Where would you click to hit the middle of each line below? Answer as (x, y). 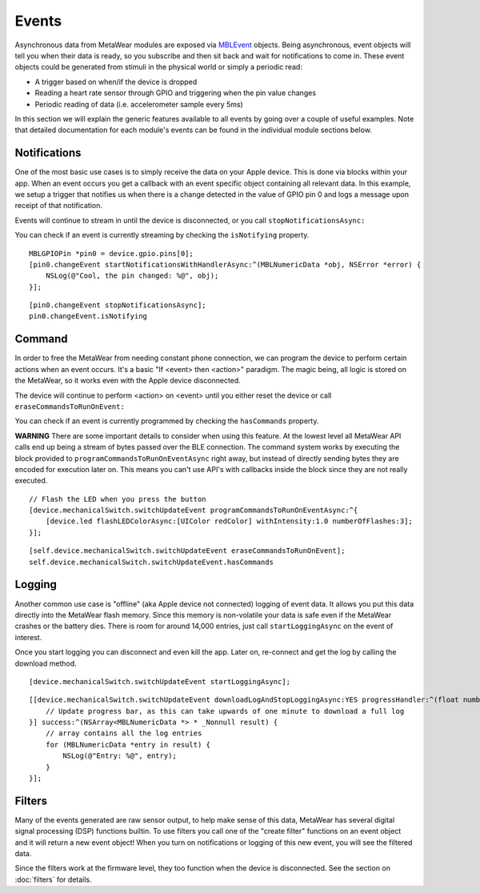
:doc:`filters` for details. (53, 879)
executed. (31, 481)
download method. (46, 663)
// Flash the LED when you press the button (118, 499)
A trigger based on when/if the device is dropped (116, 82)
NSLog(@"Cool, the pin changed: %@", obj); (132, 276)
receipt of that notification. (59, 206)
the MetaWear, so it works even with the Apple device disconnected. (128, 381)
